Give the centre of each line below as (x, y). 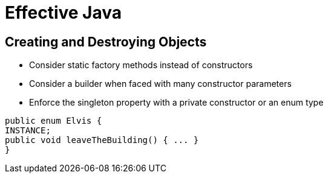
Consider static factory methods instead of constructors (141, 65)
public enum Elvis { (54, 121)
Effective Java (64, 13)
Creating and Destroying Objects (106, 42)
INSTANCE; (28, 131)
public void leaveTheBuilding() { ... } (102, 140)
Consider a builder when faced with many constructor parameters (160, 84)
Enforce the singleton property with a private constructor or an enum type (176, 103)
